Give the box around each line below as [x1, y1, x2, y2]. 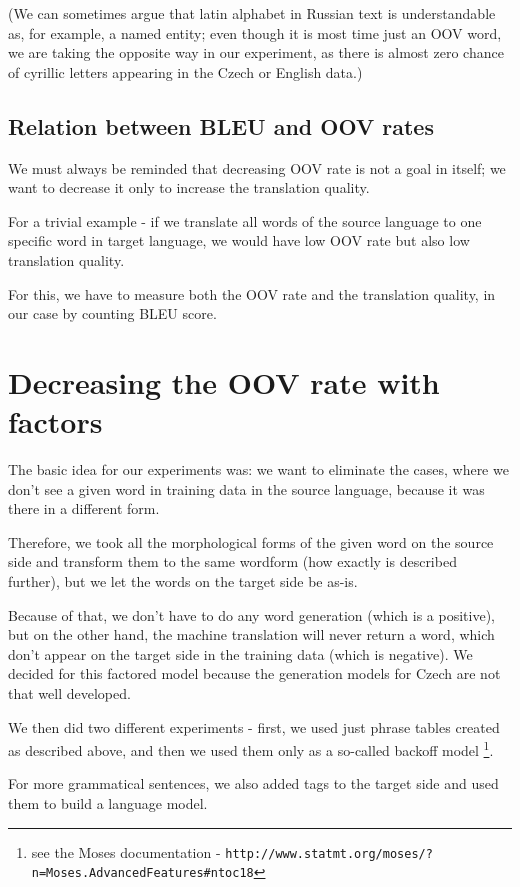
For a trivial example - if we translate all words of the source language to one [8, 210, 482, 231]
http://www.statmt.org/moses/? [225, 846, 433, 861]
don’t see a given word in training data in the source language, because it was [8, 478, 485, 499]
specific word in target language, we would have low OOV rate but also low [8, 230, 470, 251]
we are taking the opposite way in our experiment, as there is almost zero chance [8, 42, 504, 63]
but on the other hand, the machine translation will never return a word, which [8, 624, 495, 645]
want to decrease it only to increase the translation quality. [8, 177, 370, 198]
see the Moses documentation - [31, 841, 221, 862]
